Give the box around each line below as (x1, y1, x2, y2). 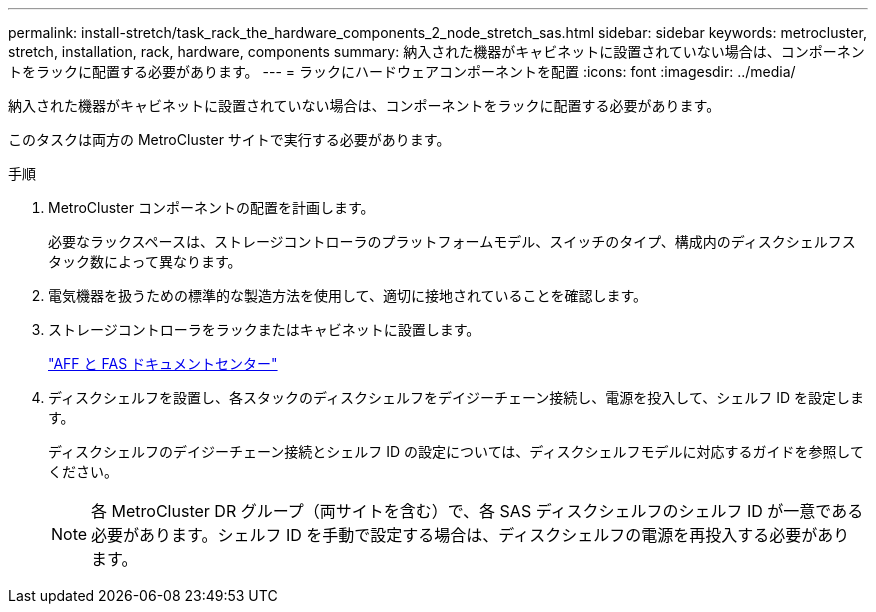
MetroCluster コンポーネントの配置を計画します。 (48, 199, 375, 216)
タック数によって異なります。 (48, 253, 242, 270)
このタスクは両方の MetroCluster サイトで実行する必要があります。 (8, 131, 451, 148)
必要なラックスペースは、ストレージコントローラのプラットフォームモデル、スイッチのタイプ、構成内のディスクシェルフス (48, 233, 856, 250)
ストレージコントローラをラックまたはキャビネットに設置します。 (48, 321, 481, 338)
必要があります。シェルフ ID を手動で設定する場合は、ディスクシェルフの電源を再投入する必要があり (91, 525, 850, 545)
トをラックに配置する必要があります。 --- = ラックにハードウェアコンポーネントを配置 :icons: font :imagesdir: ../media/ (8, 63, 796, 80)
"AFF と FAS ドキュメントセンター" (48, 355, 278, 372)
